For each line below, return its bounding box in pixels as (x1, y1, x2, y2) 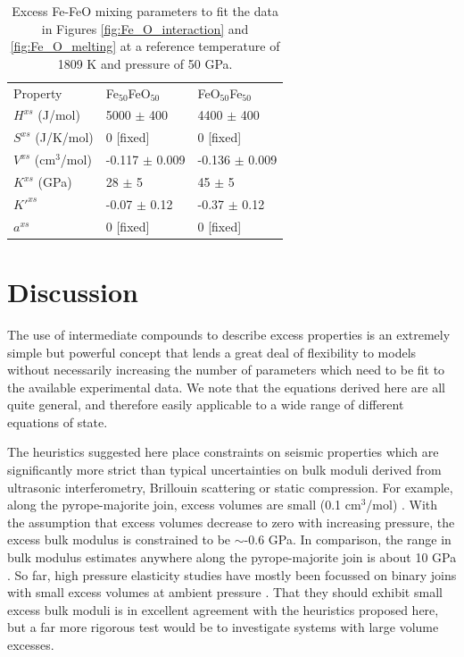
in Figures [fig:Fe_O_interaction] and (41, 19, 249, 38)
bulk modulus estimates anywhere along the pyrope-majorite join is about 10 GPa (7, 548, 457, 567)
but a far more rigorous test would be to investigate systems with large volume (7, 618, 439, 636)
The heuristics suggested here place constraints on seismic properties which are (7, 442, 439, 461)
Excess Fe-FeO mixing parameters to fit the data (12, 2, 278, 20)
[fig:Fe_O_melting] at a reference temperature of (10, 37, 280, 55)
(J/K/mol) (35, 128, 94, 147)
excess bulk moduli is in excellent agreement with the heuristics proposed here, (7, 600, 439, 619)
